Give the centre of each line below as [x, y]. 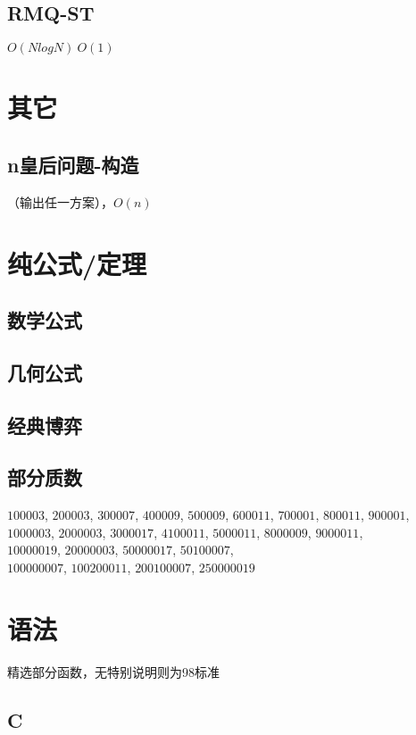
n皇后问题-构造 [73, 164]
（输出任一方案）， [60, 201]
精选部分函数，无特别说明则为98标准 [113, 671]
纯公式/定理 [77, 263]
